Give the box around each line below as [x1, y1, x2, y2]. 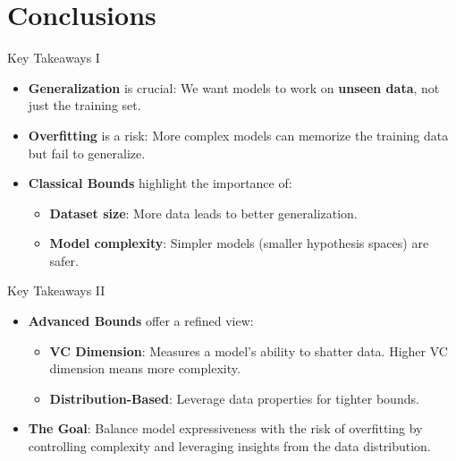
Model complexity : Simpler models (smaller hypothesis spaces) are [49, 234, 429, 252]
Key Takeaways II [7, 281, 106, 300]
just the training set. [28, 96, 141, 115]
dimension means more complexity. [49, 359, 241, 378]
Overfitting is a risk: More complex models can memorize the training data [28, 125, 449, 144]
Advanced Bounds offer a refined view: [28, 312, 254, 330]
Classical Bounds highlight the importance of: [28, 174, 292, 192]
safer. [49, 251, 79, 269]
